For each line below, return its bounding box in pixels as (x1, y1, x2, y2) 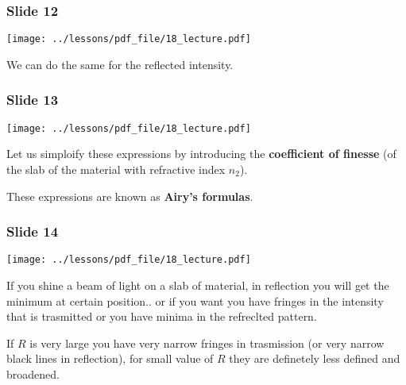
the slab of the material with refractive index (6, 160, 226, 177)
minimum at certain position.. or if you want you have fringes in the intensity (6, 292, 384, 309)
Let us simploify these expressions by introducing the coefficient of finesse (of (6, 145, 396, 162)
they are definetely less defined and (229, 350, 400, 367)
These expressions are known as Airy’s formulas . (6, 187, 253, 204)
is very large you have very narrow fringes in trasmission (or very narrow (29, 334, 385, 351)
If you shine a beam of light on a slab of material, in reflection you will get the (6, 277, 389, 293)
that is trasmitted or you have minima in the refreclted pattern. (6, 308, 317, 325)
